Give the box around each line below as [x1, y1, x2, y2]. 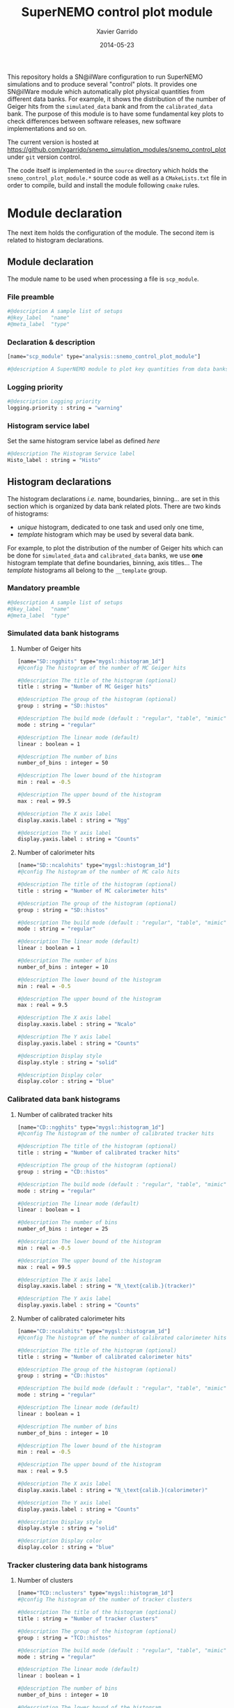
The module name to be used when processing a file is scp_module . [7, 275, 200, 283]
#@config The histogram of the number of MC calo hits [17, 868, 180, 875]
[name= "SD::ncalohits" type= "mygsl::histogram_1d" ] [17, 862, 171, 869]
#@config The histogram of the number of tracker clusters [17, 1597, 193, 1603]
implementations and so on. [7, 124, 87, 132]
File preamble [7, 292, 54, 302]
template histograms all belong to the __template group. [7, 566, 168, 574]
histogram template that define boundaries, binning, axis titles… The [7, 558, 203, 567]
